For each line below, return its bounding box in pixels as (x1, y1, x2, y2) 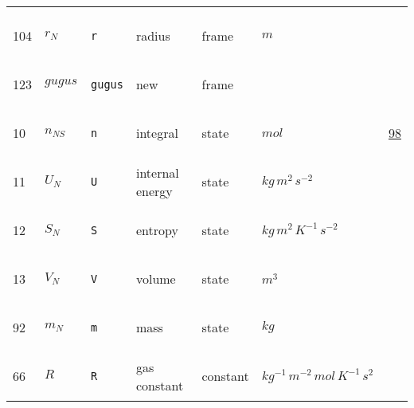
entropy (135, 221, 178, 239)
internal (135, 163, 179, 182)
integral (135, 124, 178, 142)
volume (135, 269, 176, 288)
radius (135, 26, 170, 45)
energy (135, 181, 173, 200)
